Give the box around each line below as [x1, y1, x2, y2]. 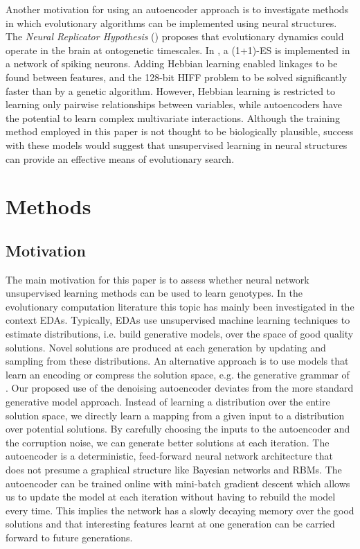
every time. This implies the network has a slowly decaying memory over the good [6, 503, 354, 517]
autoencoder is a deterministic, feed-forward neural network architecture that [6, 448, 333, 463]
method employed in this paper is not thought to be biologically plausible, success [6, 124, 354, 139]
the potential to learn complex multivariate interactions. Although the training [6, 110, 340, 125]
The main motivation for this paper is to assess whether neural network [6, 272, 309, 286]
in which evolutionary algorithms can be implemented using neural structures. [6, 15, 337, 30]
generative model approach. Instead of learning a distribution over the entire [6, 394, 330, 409]
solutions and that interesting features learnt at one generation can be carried [6, 516, 335, 531]
